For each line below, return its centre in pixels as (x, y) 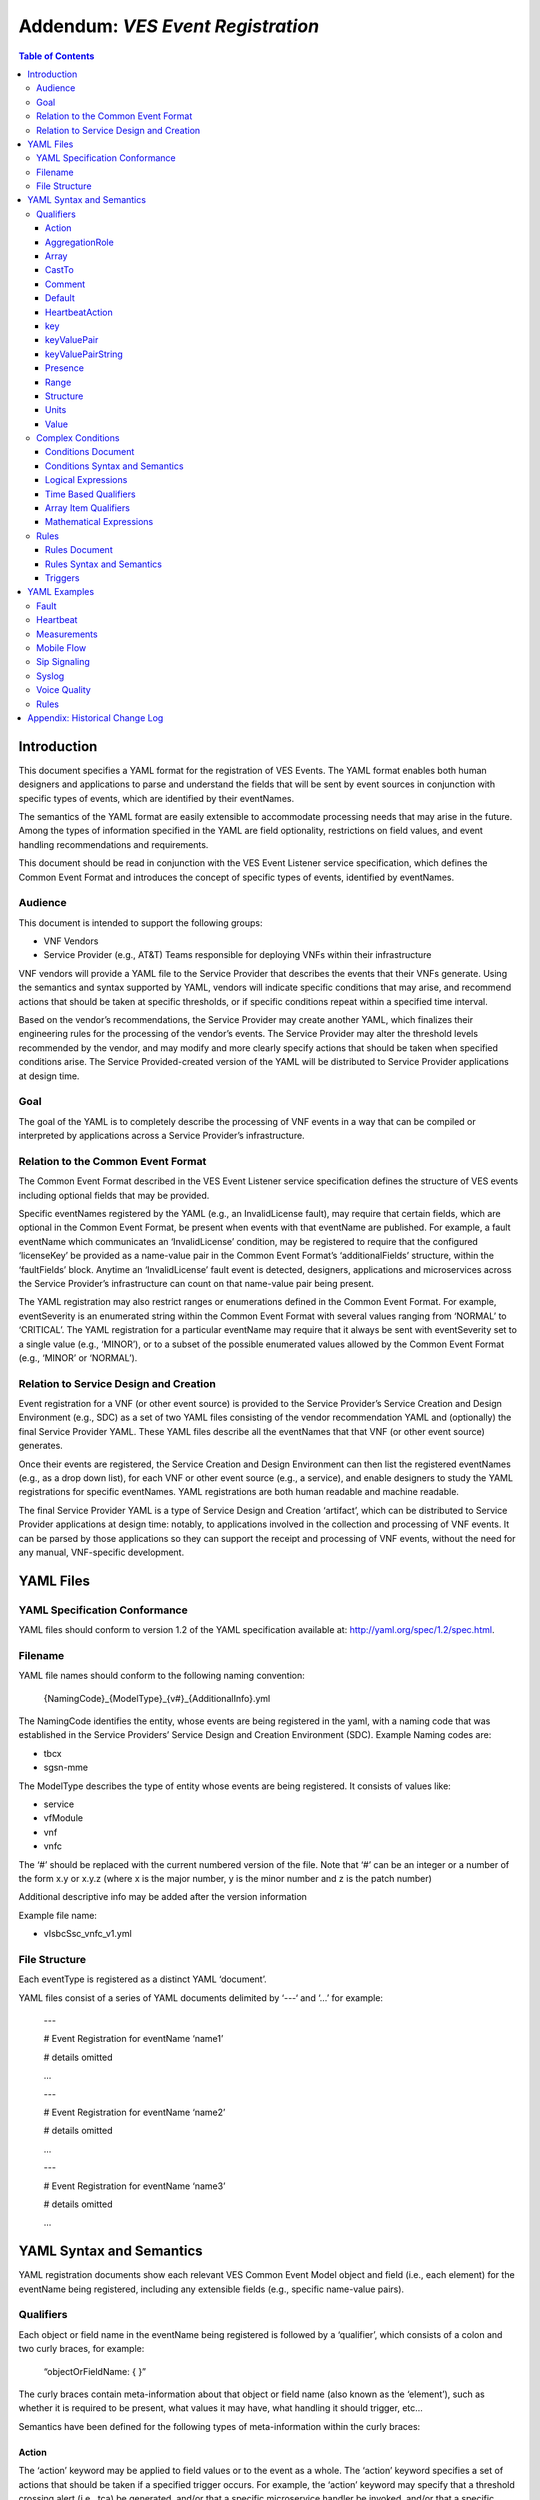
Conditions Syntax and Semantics (114, 466)
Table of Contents (56, 56)
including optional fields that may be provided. (114, 1195)
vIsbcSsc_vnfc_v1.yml (87, 1934)
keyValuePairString (84, 354)
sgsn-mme (66, 1767)
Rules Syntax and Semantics (103, 564)
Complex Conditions (78, 438)
